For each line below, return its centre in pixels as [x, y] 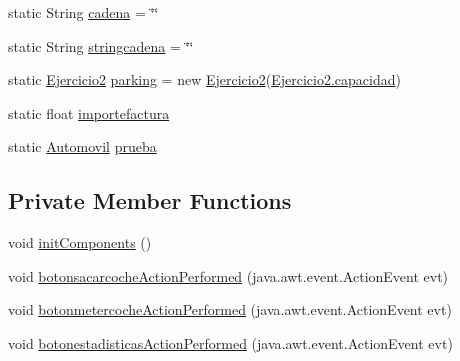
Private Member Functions [150, 200]
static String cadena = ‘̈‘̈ [83, 12]
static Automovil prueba [82, 146]
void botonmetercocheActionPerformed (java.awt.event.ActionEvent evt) [230, 309]
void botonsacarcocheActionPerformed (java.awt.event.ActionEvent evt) [228, 275]
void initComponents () [80, 242]
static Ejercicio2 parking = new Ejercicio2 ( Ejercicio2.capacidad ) [204, 79]
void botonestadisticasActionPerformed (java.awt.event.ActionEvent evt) [230, 342]
